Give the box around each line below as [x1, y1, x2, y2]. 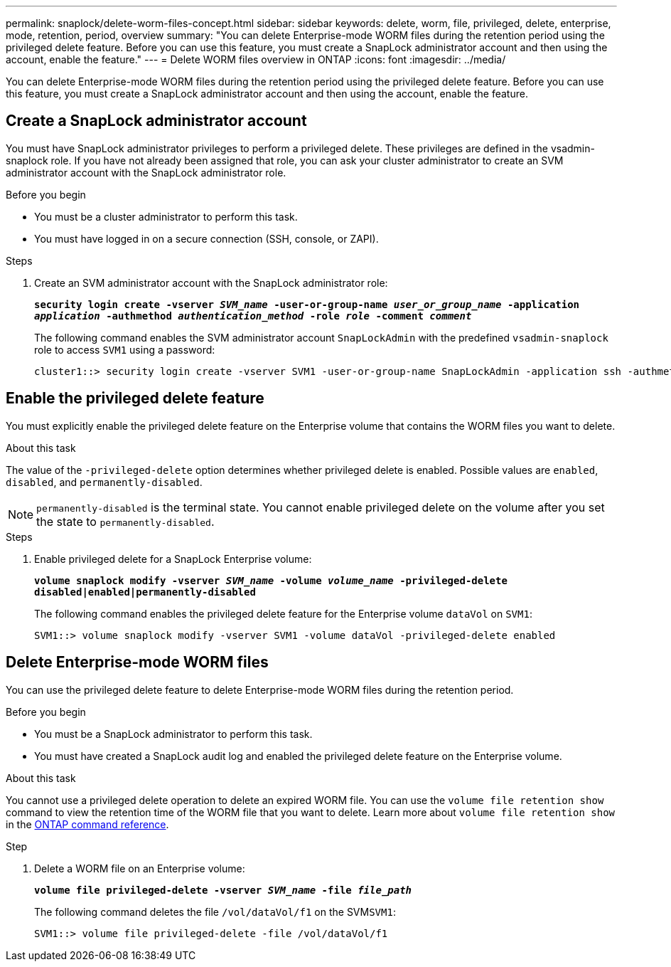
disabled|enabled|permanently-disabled [34, 586, 256, 598]
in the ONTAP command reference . [6, 818, 169, 830]
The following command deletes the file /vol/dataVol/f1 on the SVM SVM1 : [34, 905, 396, 918]
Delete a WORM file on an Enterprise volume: [34, 862, 245, 874]
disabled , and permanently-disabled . [6, 475, 203, 488]
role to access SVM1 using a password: [34, 343, 215, 356]
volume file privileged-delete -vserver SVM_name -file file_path [34, 884, 412, 896]
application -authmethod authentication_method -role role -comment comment [34, 310, 472, 322]
